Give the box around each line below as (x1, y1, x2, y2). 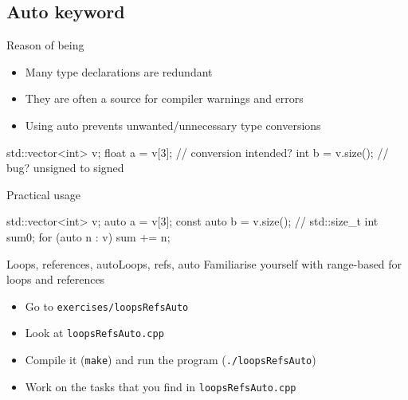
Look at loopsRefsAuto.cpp (25, 324, 164, 341)
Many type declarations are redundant (25, 63, 213, 80)
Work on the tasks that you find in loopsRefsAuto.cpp (25, 378, 296, 394)
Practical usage (6, 186, 80, 202)
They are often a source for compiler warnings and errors (25, 90, 304, 107)
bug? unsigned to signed (6, 159, 124, 176)
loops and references (6, 271, 105, 288)
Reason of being (6, 37, 84, 53)
